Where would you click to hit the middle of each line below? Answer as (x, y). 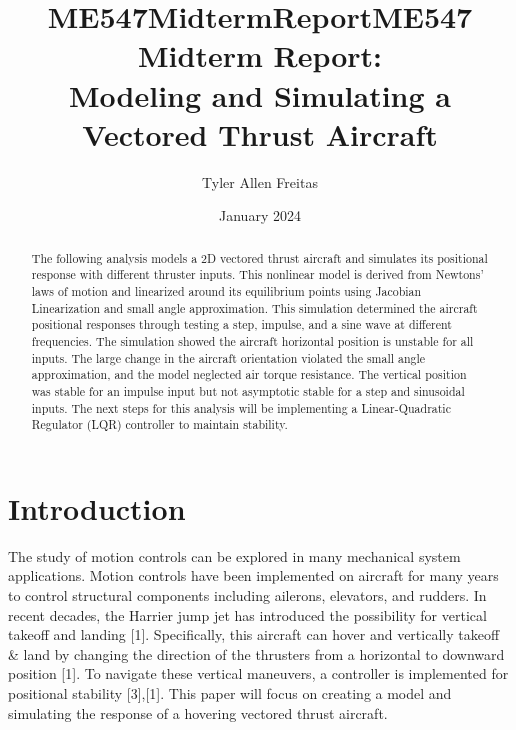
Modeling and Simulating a (259, 94)
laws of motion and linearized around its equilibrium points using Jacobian (226, 290)
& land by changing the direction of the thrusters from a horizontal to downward (256, 653)
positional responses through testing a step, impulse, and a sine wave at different (241, 324)
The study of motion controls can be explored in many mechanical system (234, 555)
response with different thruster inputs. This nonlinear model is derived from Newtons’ (257, 274)
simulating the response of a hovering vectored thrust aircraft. (198, 712)
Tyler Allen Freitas (260, 181)
